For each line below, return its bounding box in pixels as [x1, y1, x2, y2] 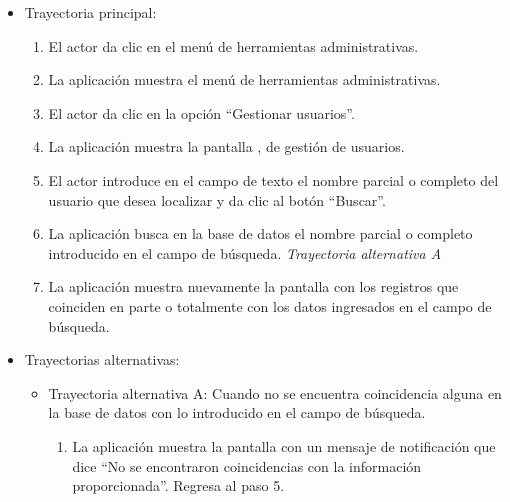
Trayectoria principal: [24, 2, 157, 22]
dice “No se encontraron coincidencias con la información [72, 455, 422, 476]
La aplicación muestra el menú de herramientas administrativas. [48, 69, 441, 90]
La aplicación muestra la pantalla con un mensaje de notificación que [72, 435, 496, 456]
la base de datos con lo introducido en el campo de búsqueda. [48, 402, 426, 423]
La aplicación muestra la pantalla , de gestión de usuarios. [48, 136, 405, 157]
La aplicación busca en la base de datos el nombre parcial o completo [48, 223, 473, 244]
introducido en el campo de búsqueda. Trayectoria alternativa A [48, 242, 442, 263]
